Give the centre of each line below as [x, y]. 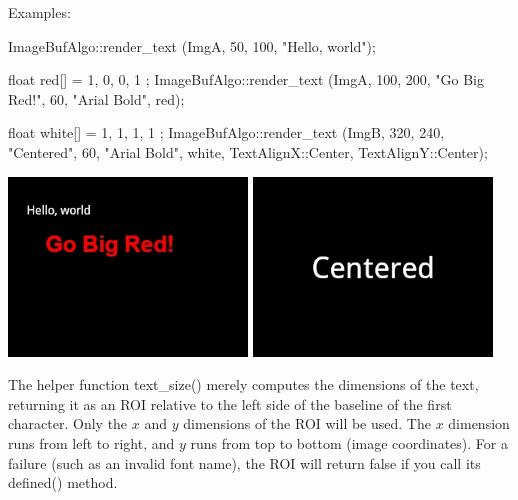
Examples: [39, 12]
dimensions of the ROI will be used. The [307, 423]
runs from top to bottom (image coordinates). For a [349, 442]
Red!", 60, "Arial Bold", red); [96, 98]
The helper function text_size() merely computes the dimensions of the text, [243, 384]
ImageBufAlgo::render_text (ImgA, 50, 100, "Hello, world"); [192, 45]
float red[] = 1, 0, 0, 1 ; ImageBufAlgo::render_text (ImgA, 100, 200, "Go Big [246, 79]
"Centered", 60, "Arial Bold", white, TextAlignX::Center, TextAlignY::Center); [248, 151]
